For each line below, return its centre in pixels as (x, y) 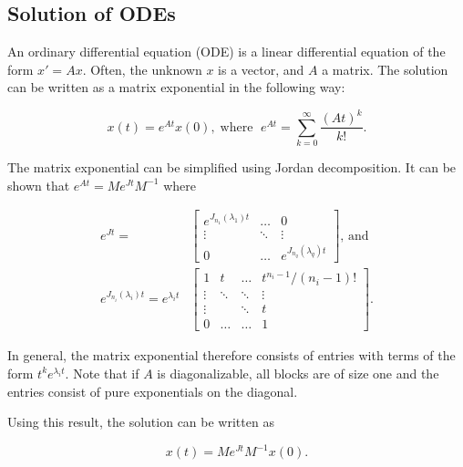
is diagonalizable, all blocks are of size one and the (298, 373)
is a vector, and (261, 69)
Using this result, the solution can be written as (141, 422)
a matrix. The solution (385, 69)
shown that (39, 185)
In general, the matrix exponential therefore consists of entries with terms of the (231, 355)
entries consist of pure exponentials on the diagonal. (153, 391)
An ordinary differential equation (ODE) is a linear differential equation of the (226, 52)
